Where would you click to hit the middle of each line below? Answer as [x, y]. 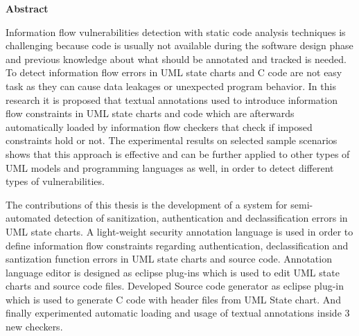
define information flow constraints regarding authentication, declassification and [177, 245]
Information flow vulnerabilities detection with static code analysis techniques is [176, 32]
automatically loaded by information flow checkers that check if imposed [159, 126]
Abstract [27, 8]
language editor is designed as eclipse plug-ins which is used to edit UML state [173, 272]
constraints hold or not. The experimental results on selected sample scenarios [172, 140]
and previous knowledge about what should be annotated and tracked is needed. [176, 59]
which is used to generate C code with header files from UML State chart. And [173, 299]
